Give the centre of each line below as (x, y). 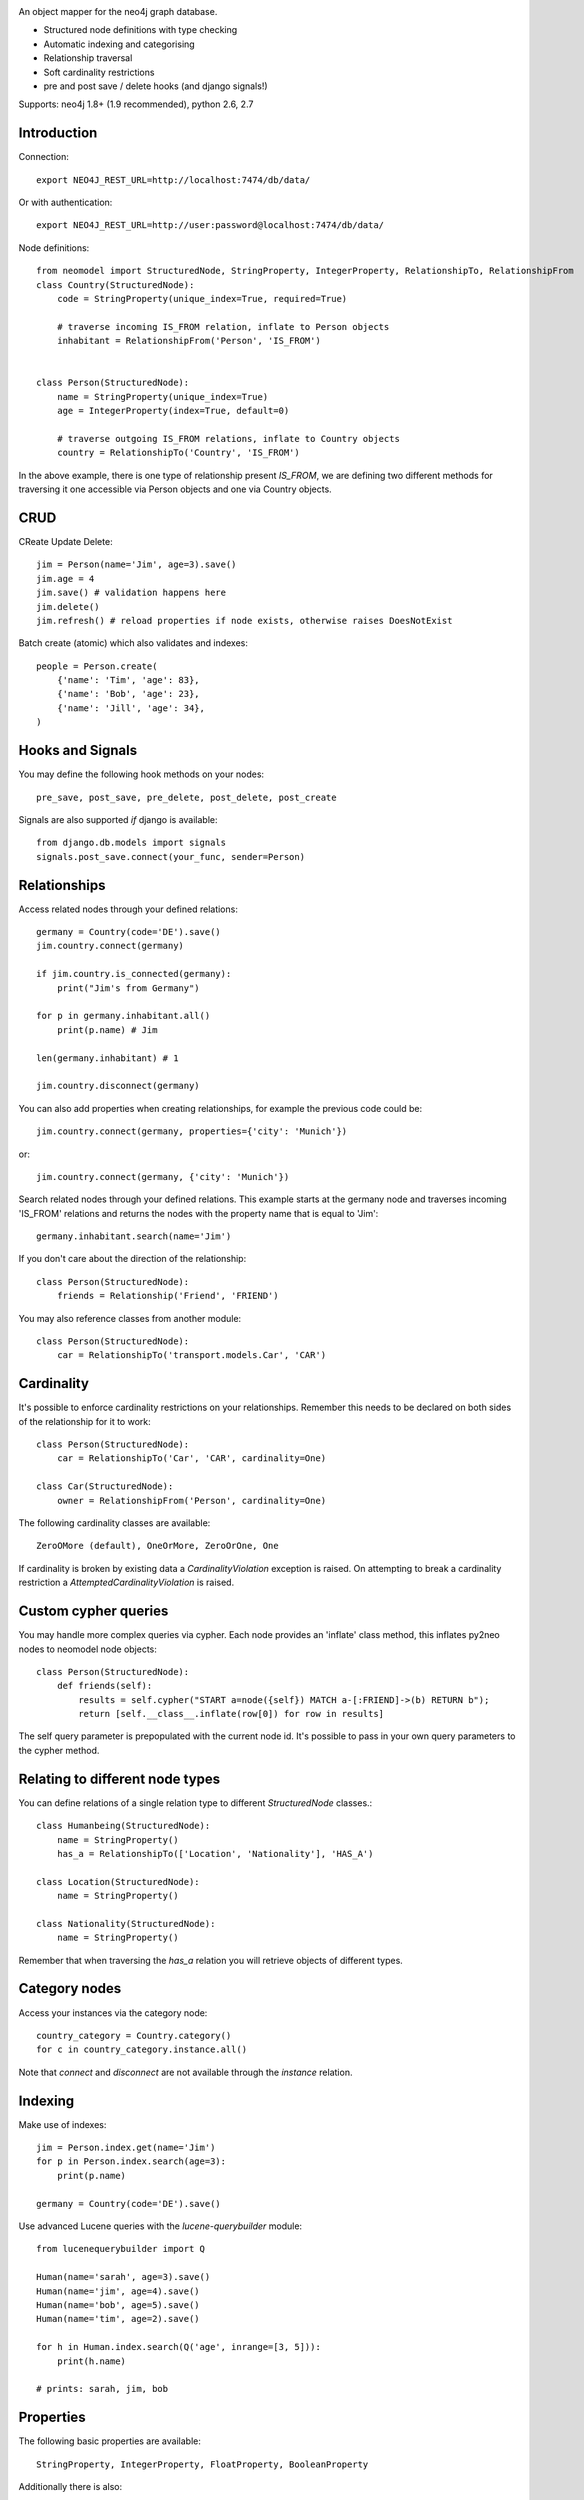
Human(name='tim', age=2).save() (118, 2319)
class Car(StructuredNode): (105, 1486)
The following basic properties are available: (110, 2441)
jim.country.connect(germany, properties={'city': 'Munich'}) (192, 1131)
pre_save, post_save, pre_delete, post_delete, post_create (186, 797)
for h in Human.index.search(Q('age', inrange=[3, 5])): (179, 2347)
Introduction (58, 133)
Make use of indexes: (62, 2124)
